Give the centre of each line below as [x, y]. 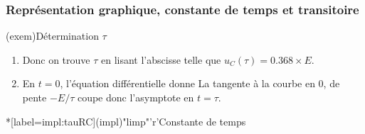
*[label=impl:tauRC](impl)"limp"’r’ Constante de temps [126, 121]
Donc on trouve [56, 59]
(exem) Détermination [52, 36]
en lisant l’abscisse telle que [161, 59]
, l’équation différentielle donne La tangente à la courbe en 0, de [200, 83]
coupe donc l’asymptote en [136, 97]
